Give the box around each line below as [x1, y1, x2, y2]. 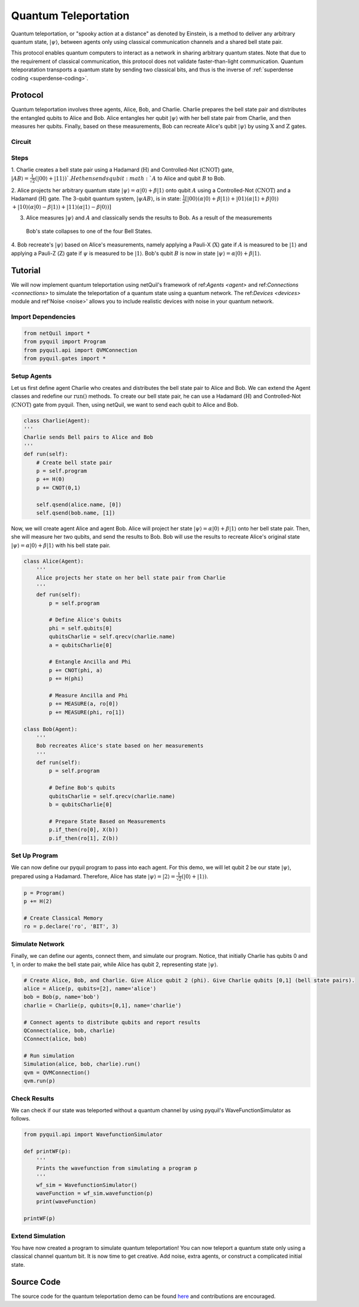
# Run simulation [23, 1053, 75, 1059]
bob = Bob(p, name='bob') [23, 993, 100, 1000]
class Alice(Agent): [23, 558, 84, 564]
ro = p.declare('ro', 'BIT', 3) [23, 923, 119, 930]
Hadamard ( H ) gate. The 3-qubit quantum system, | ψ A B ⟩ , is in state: [11, 195, 181, 202]
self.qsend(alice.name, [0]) [36, 501, 122, 508]
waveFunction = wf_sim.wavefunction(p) [36, 1190, 154, 1197]
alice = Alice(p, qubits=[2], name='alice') [23, 985, 157, 992]
